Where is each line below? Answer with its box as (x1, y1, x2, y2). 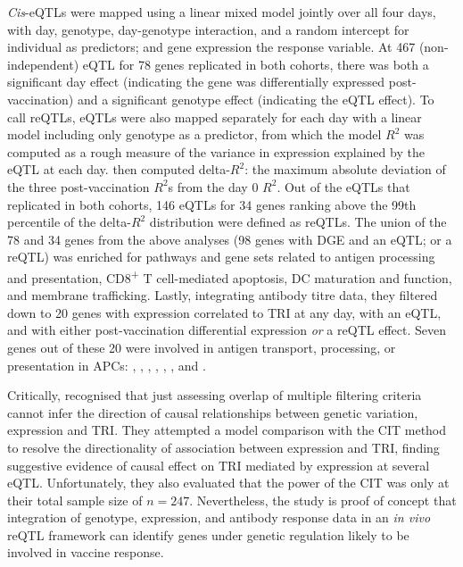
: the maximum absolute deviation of (244, 160, 446, 179)
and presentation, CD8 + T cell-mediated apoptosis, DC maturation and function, (7, 265, 452, 287)
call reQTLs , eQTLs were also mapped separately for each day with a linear (7, 107, 422, 126)
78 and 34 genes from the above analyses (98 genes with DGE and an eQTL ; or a (7, 229, 452, 248)
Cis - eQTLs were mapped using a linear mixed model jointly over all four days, (7, 3, 436, 21)
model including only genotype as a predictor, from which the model (7, 125, 382, 144)
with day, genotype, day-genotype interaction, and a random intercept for (7, 20, 409, 38)
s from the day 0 (168, 177, 259, 196)
